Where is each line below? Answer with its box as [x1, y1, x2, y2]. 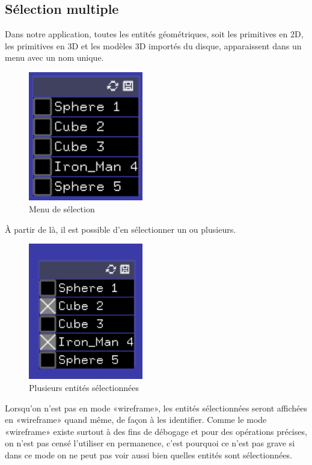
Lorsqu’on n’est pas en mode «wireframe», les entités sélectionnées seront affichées [5, 401, 308, 414]
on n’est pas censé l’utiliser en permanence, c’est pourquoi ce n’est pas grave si [5, 437, 295, 449]
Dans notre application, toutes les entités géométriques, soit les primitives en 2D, [5, 28, 304, 40]
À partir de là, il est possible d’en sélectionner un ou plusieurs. [5, 223, 236, 235]
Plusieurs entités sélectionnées [29, 381, 139, 393]
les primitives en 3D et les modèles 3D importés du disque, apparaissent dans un [5, 39, 302, 52]
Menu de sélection [29, 203, 95, 215]
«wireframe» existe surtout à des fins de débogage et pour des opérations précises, [5, 425, 307, 437]
